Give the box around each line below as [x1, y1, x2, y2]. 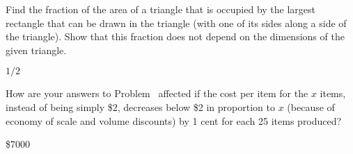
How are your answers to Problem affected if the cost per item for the [6, 86, 308, 101]
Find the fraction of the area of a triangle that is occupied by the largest [6, 2, 316, 16]
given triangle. [6, 42, 67, 57]
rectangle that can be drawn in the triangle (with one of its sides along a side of [6, 15, 347, 30]
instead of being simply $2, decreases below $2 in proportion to [6, 99, 275, 114]
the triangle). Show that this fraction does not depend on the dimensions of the [6, 29, 345, 44]
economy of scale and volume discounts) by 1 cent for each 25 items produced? [6, 113, 342, 128]
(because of [287, 99, 335, 114]
